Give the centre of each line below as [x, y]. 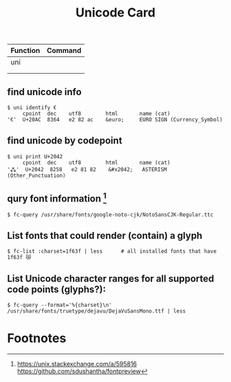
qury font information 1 [57, 198]
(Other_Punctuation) [37, 176]
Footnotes [37, 338]
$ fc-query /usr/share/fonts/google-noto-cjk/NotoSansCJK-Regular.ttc [110, 215]
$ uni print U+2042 [35, 156]
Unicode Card [115, 13]
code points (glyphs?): [57, 289]
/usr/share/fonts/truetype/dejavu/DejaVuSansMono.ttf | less [97, 311]
